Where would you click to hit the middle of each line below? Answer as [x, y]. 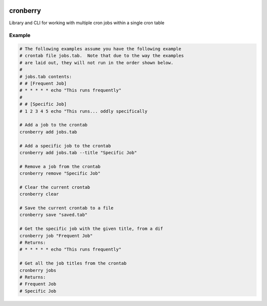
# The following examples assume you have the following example [100, 49]
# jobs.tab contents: [46, 76]
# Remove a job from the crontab [60, 166]
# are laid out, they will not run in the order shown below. [96, 63]
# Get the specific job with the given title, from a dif [91, 229]
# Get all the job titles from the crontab [73, 263]
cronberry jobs [38, 270]
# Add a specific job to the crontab [65, 146]
